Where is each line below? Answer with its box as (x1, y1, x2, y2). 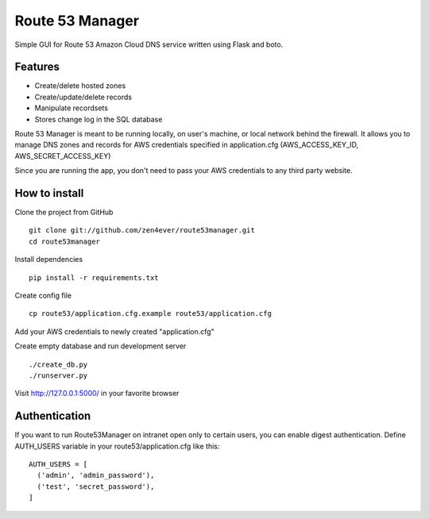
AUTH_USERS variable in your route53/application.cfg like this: (14, 441, 220, 451)
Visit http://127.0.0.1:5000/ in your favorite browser (14, 389, 180, 398)
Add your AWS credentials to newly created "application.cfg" (14, 326, 214, 336)
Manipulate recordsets (34, 103, 109, 113)
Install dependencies (14, 255, 83, 264)
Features (14, 60, 60, 74)
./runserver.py (29, 371, 88, 380)
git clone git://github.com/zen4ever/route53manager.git (29, 226, 256, 235)
